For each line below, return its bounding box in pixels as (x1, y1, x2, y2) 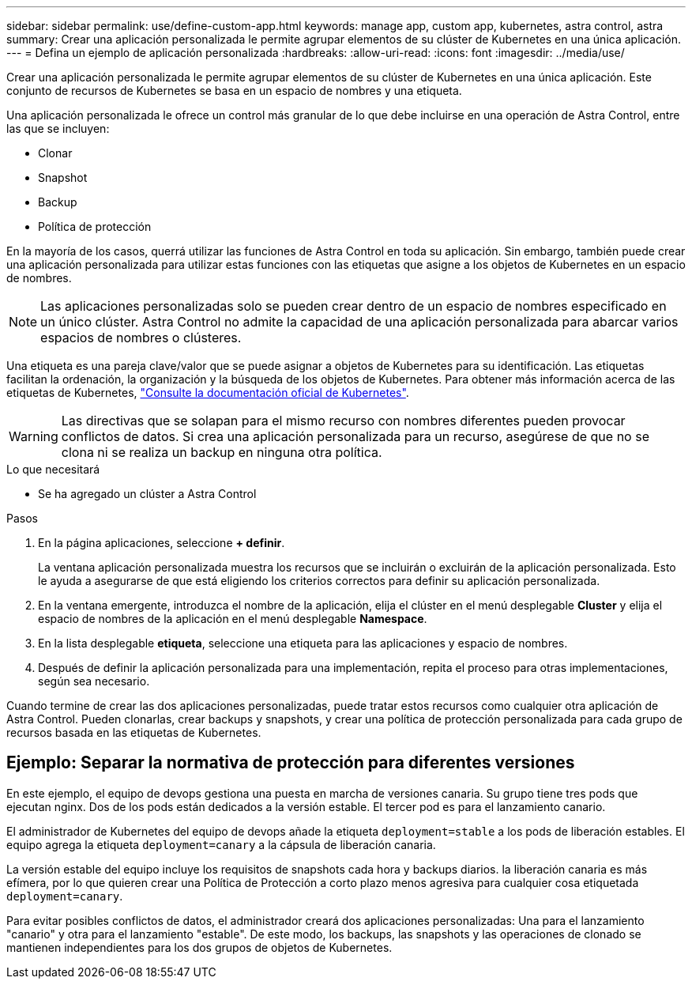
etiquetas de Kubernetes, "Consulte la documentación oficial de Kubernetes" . (6, 386, 409, 399)
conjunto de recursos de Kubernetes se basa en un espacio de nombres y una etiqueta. (6, 84, 462, 97)
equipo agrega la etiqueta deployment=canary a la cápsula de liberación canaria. (6, 837, 436, 851)
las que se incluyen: (6, 122, 110, 135)
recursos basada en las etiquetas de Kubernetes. (6, 726, 261, 739)
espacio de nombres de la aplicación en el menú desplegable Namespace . (38, 612, 427, 625)
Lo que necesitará (6, 462, 100, 476)
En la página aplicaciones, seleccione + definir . (38, 536, 285, 549)
